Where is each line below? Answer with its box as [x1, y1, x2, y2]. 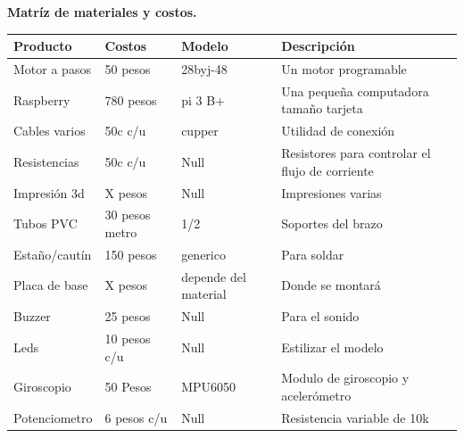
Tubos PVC [13, 214, 78, 233]
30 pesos [104, 205, 151, 224]
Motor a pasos [13, 59, 91, 78]
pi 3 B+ [181, 90, 225, 109]
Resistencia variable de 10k [281, 408, 429, 426]
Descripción [281, 37, 355, 55]
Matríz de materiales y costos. [7, 3, 197, 21]
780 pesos [104, 90, 157, 109]
